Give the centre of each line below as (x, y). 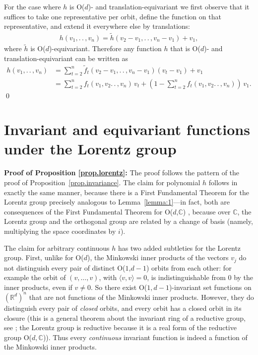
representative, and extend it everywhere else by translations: (97, 26)
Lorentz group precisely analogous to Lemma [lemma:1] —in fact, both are (117, 202)
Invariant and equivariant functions (127, 129)
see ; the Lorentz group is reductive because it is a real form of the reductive (120, 327)
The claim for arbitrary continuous (57, 248)
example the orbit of (35, 277)
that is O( (185, 48)
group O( (18, 337)
